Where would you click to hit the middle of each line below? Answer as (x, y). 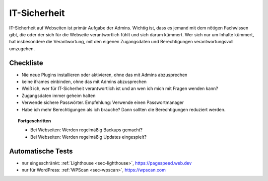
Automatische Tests (41, 151)
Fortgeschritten (34, 121)
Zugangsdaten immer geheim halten (59, 95)
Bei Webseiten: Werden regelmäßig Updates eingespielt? (89, 137)
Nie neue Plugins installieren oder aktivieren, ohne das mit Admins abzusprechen (104, 75)
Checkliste (26, 63)
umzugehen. (22, 48)
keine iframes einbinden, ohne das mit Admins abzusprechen (84, 82)
